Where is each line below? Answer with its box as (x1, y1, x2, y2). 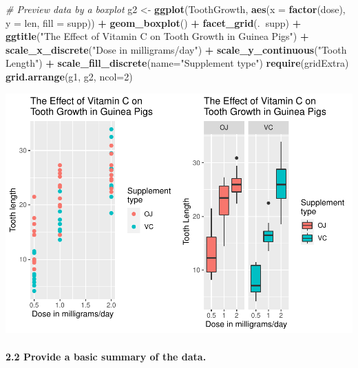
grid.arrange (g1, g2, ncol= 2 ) (6, 69, 133, 83)
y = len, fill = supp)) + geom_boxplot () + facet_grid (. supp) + (6, 15, 302, 30)
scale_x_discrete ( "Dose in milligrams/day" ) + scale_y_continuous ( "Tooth (6, 42, 347, 56)
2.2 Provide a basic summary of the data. (6, 349, 207, 363)
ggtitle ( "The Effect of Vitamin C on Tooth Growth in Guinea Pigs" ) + (6, 29, 309, 43)
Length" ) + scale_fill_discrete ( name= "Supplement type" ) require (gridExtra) (6, 56, 349, 70)
